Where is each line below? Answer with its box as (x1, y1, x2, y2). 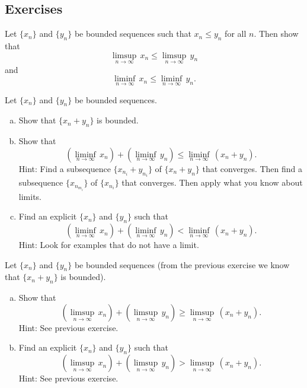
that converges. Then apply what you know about (121, 176, 303, 189)
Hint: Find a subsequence (18, 162, 111, 174)
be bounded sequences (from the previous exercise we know (74, 258, 290, 271)
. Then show (254, 27, 299, 40)
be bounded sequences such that (74, 27, 191, 40)
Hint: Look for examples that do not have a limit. (18, 238, 199, 251)
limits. (18, 190, 41, 202)
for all (225, 27, 247, 40)
